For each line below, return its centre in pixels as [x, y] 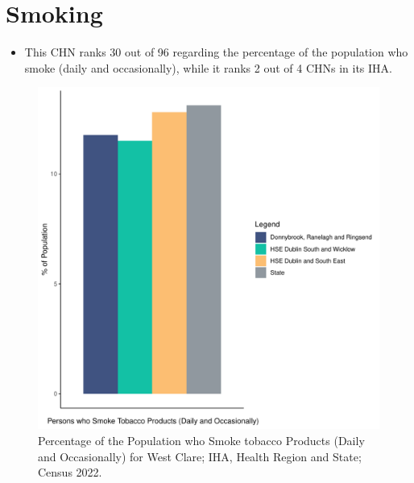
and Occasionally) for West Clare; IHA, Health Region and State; [200, 456]
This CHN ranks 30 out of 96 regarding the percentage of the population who [216, 52]
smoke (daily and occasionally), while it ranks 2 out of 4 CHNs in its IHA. [208, 67]
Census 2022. [70, 472]
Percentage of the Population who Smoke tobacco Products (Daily [201, 440]
